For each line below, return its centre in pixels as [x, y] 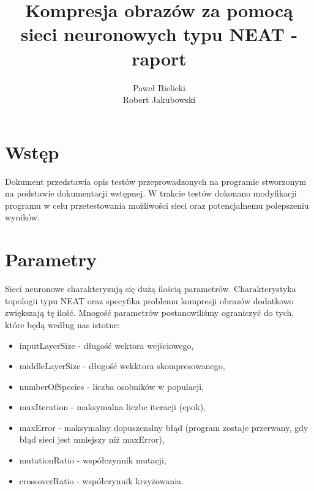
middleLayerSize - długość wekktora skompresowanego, [122, 366]
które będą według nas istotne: [63, 324]
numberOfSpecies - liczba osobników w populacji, [112, 386]
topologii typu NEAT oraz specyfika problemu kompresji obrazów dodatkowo [149, 300]
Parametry [51, 259]
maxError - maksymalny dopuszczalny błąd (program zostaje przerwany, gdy [164, 427]
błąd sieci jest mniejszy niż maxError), [92, 439]
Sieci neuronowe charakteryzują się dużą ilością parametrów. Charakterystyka [151, 289]
